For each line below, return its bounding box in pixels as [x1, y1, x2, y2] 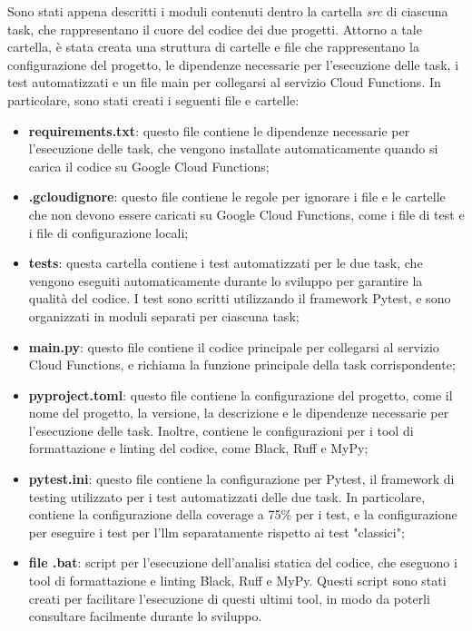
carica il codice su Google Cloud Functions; [28, 156, 270, 175]
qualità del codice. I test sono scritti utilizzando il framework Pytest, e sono [28, 289, 451, 308]
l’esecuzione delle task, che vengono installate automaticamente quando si [28, 139, 438, 158]
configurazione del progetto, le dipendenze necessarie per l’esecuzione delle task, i [7, 54, 459, 74]
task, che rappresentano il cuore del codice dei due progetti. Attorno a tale [7, 19, 422, 38]
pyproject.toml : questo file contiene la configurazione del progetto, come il [28, 385, 453, 404]
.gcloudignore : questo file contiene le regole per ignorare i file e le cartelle [28, 187, 446, 206]
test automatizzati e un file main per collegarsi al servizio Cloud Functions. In [7, 73, 441, 92]
